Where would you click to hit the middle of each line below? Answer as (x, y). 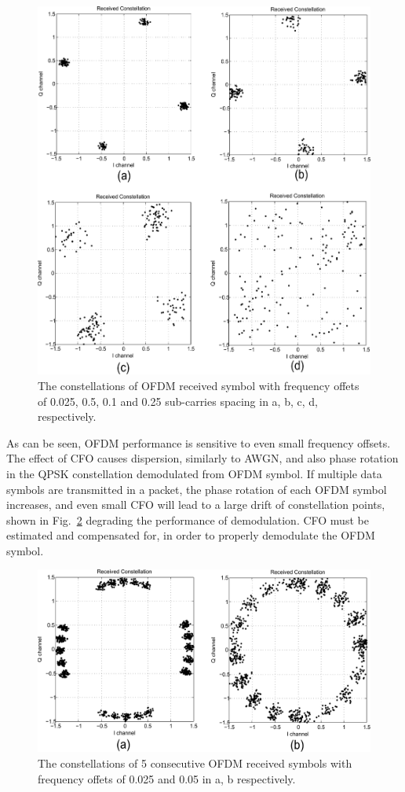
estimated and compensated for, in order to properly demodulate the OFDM (191, 535)
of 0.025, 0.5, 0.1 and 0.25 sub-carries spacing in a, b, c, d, (178, 401)
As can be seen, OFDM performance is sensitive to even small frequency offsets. (199, 442)
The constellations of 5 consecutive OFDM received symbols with (195, 763)
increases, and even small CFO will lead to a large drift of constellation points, (196, 505)
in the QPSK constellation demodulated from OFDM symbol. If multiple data (194, 473)
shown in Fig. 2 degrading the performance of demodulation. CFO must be (188, 519)
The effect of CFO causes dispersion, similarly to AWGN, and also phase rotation (202, 458)
